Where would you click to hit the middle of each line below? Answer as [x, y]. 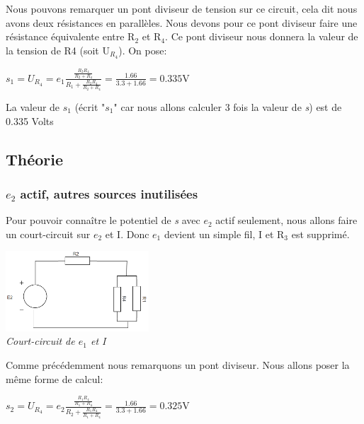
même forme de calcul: [55, 378]
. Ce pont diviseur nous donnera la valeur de [262, 36]
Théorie [35, 159]
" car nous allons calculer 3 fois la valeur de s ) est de [228, 106]
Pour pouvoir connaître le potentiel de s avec [103, 220]
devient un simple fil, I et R [224, 234]
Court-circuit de [40, 341]
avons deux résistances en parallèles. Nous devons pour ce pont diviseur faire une [182, 22]
